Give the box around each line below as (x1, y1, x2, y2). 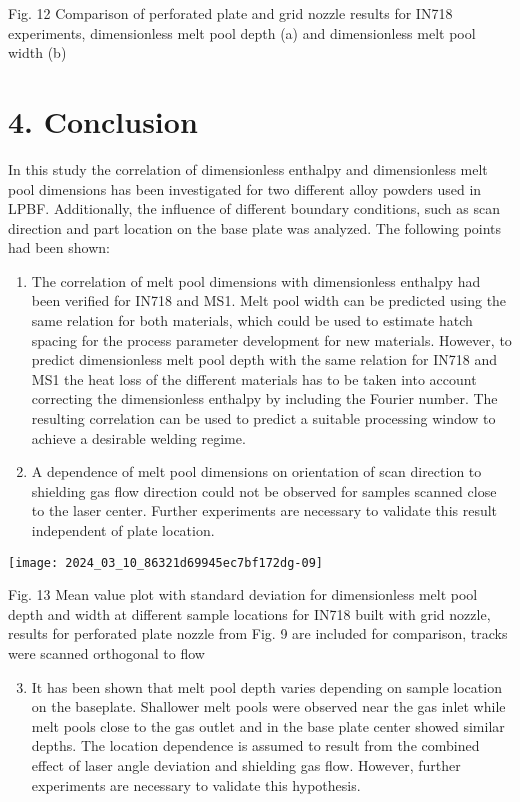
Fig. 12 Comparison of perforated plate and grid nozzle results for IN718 (8, 3, 453, 23)
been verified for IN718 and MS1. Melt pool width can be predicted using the (31, 290, 507, 311)
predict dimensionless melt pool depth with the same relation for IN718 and (31, 349, 497, 370)
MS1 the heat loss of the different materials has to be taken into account (31, 368, 477, 389)
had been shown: (8, 237, 110, 258)
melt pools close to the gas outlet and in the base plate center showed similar (31, 715, 505, 736)
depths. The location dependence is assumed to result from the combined (31, 735, 480, 756)
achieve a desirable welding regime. (31, 427, 246, 448)
